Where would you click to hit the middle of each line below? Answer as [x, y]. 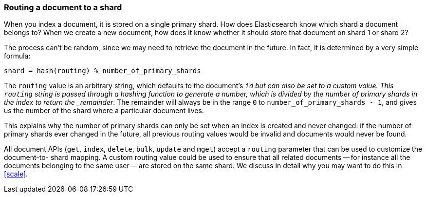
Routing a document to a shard [63, 7]
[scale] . [16, 174]
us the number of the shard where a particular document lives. [104, 111]
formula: [17, 56]
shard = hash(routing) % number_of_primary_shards [102, 71]
